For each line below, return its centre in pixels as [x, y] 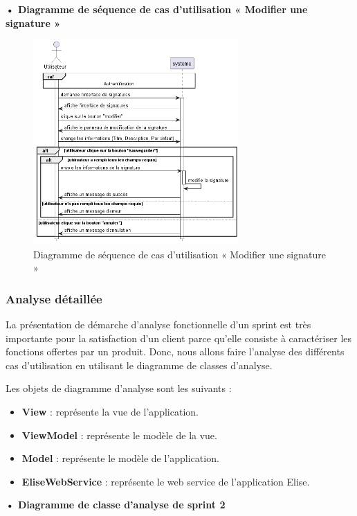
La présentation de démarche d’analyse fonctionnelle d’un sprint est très [158, 324]
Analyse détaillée [54, 298]
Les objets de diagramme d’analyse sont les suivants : [119, 388]
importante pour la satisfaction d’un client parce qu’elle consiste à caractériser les [179, 338]
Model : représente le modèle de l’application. [120, 458]
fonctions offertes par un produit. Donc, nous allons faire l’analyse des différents [175, 352]
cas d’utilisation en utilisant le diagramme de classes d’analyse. [139, 365]
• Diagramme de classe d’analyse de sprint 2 [116, 505]
